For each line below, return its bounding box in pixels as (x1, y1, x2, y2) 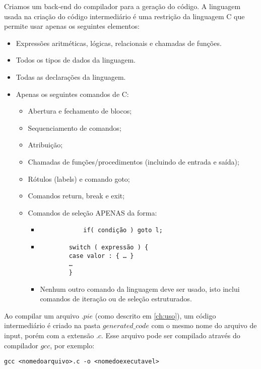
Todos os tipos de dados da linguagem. (16, 55, 136, 65)
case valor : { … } (69, 252, 134, 259)
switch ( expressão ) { (69, 243, 149, 251)
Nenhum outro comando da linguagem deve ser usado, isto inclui (40, 283, 240, 294)
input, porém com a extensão (4, 330, 94, 340)
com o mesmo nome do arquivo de (151, 320, 257, 331)
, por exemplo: (50, 340, 95, 350)
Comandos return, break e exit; (28, 190, 125, 201)
